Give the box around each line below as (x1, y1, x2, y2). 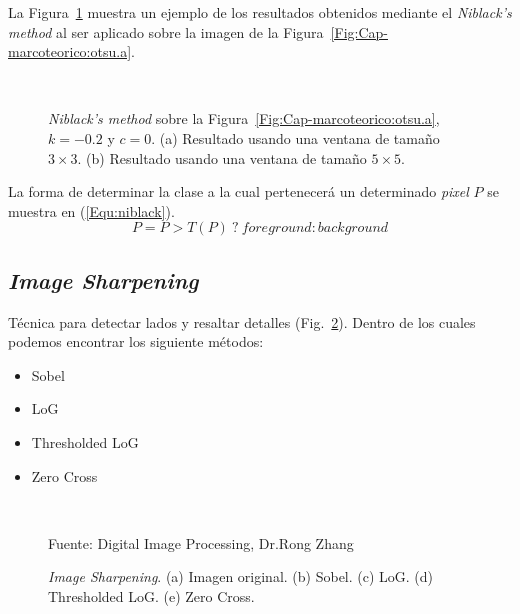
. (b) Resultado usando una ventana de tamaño (77, 147, 367, 168)
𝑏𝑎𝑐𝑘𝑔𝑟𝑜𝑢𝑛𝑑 (317, 221, 389, 236)
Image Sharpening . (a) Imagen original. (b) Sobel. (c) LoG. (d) (48, 566, 434, 587)
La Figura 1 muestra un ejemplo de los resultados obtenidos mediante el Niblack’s (8, 2, 512, 22)
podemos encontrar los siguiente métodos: (8, 331, 264, 352)
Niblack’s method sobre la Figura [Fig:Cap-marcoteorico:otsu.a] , (48, 108, 440, 129)
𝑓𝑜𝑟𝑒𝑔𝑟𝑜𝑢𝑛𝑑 (241, 221, 312, 236)
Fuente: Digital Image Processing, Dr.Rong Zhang (48, 532, 354, 553)
